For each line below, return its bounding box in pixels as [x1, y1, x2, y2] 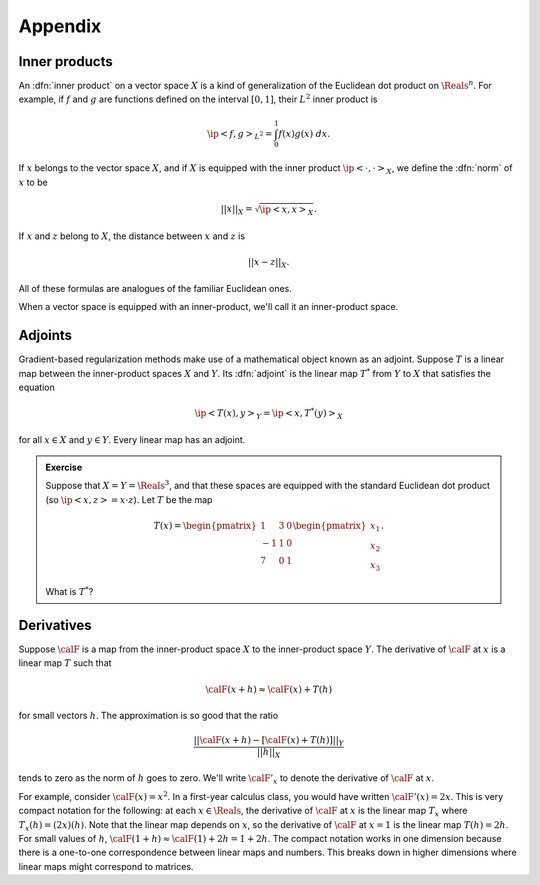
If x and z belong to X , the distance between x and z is [18, 230, 245, 242]
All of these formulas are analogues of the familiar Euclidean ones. [18, 282, 292, 294]
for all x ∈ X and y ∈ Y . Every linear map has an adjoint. [18, 433, 246, 445]
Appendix [18, 15, 102, 37]
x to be [18, 176, 49, 188]
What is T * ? [45, 585, 94, 598]
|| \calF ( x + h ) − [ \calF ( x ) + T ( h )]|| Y [193, 735, 344, 748]
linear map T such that [18, 657, 112, 669]
